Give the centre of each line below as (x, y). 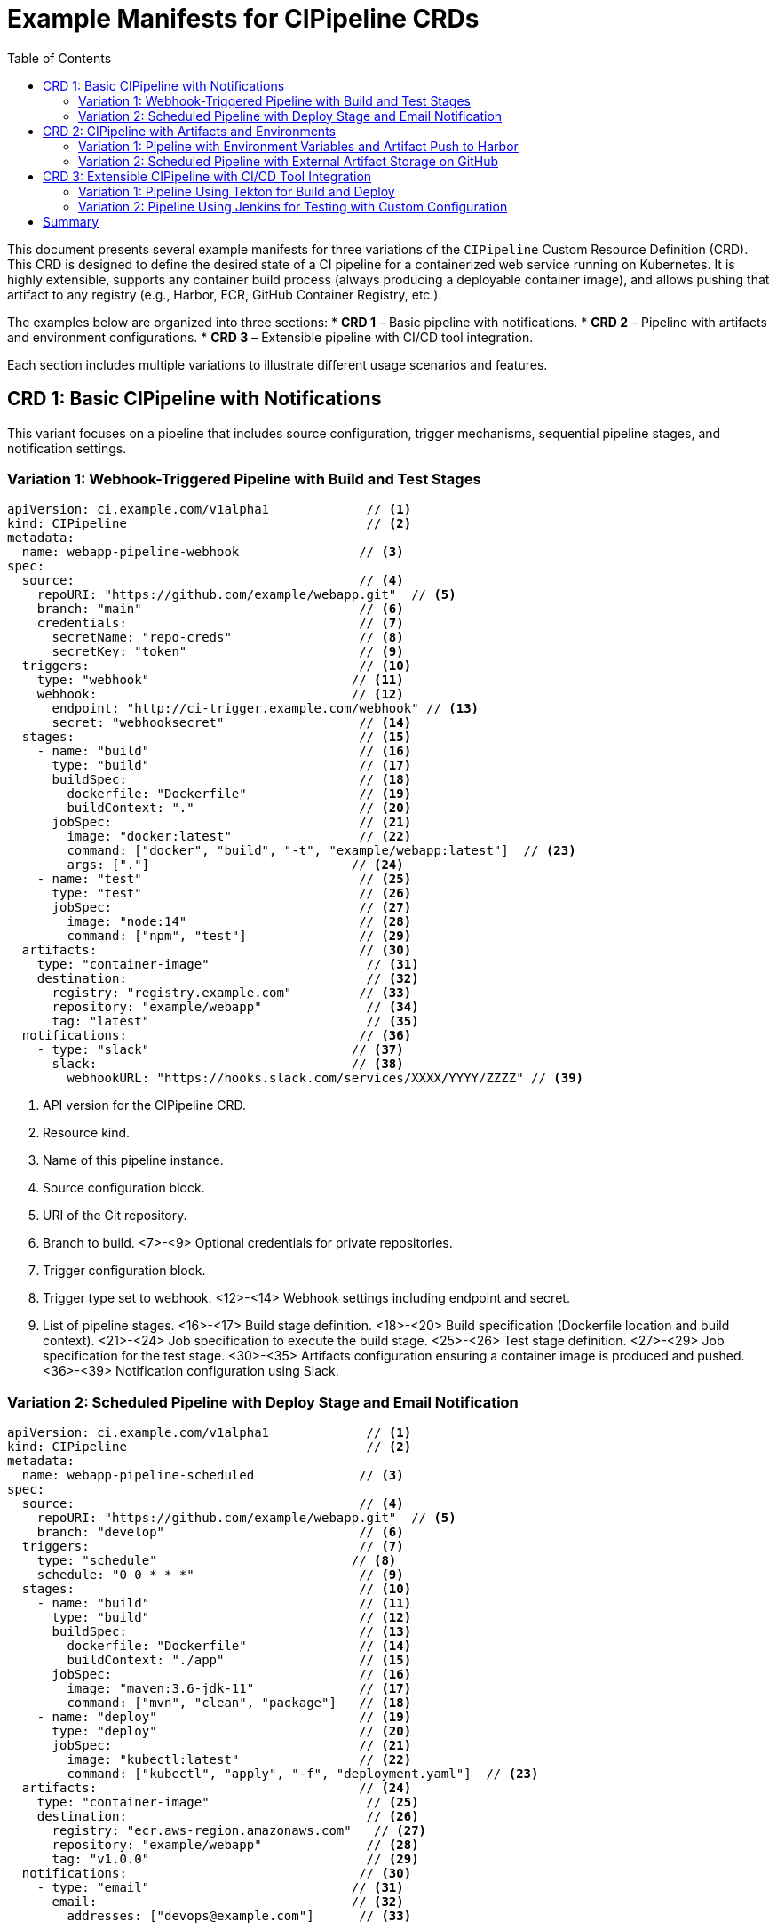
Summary (71, 221)
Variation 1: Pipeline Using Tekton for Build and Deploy (237, 191)
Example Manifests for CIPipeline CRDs (243, 19)
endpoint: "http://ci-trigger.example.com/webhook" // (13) (266, 709)
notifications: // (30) (217, 1874)
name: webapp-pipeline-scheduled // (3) (213, 1475)
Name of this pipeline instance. (133, 1160)
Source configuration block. (124, 1188)
